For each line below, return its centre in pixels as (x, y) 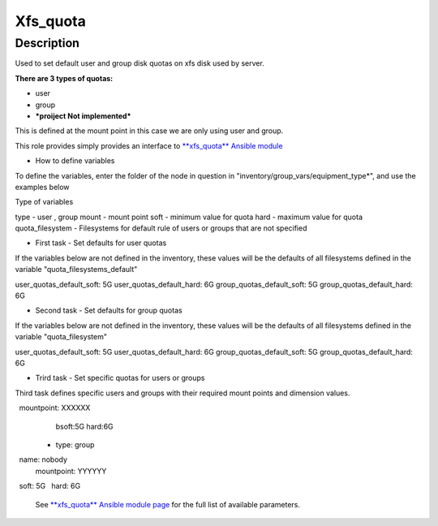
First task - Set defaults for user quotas (101, 243)
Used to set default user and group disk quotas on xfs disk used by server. (140, 63)
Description (47, 43)
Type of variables (44, 202)
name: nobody (43, 459)
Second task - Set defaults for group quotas (109, 310)
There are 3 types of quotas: (64, 78)
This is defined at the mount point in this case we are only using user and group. (149, 131)
